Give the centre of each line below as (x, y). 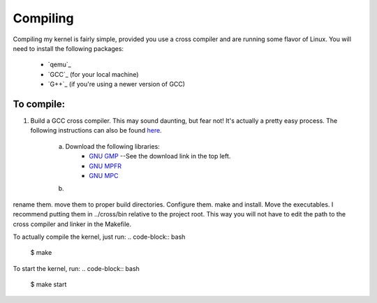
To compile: (39, 104)
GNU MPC (104, 175)
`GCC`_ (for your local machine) (93, 74)
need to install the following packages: (68, 48)
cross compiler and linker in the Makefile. (72, 224)
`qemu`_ (59, 65)
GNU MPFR (105, 166)
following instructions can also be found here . (96, 131)
